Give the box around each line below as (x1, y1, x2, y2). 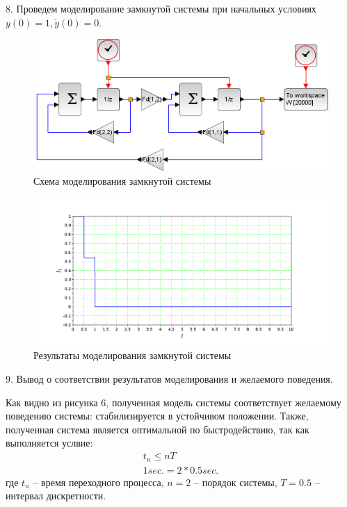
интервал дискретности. (6, 488, 106, 503)
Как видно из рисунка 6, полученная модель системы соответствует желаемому (6, 394, 341, 409)
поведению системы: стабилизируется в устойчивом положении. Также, (6, 408, 309, 423)
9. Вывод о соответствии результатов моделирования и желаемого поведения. (6, 372, 333, 386)
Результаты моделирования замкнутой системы (33, 348, 232, 363)
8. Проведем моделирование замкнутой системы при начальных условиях (6, 1, 316, 15)
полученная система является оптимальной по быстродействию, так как (6, 422, 309, 436)
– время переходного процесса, (33, 474, 164, 489)
